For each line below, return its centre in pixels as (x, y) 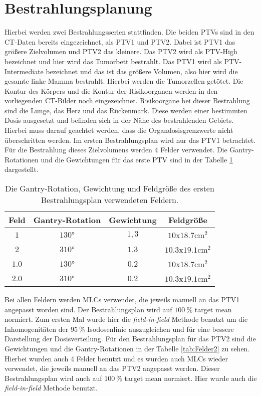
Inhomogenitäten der (37, 329)
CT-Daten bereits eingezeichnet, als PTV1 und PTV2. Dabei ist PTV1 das (120, 41)
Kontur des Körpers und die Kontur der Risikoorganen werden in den (111, 90)
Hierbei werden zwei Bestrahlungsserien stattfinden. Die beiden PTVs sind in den (129, 32)
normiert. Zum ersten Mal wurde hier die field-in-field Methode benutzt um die (126, 319)
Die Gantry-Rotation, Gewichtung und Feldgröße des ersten (110, 188)
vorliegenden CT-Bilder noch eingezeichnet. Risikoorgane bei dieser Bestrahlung (127, 101)
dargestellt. (22, 169)
